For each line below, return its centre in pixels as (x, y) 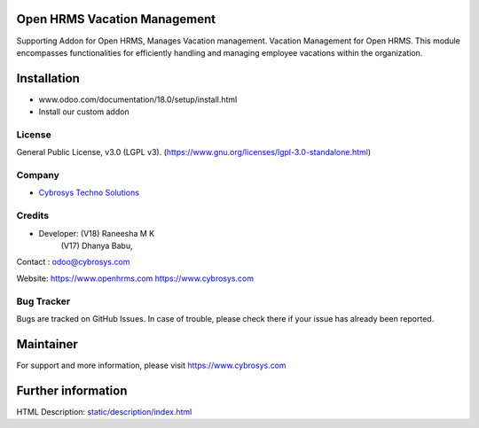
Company (38, 175)
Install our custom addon (84, 112)
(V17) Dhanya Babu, (97, 246)
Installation (48, 78)
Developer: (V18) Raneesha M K (97, 233)
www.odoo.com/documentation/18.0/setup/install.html (138, 99)
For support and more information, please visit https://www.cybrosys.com (152, 365)
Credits (32, 215)
